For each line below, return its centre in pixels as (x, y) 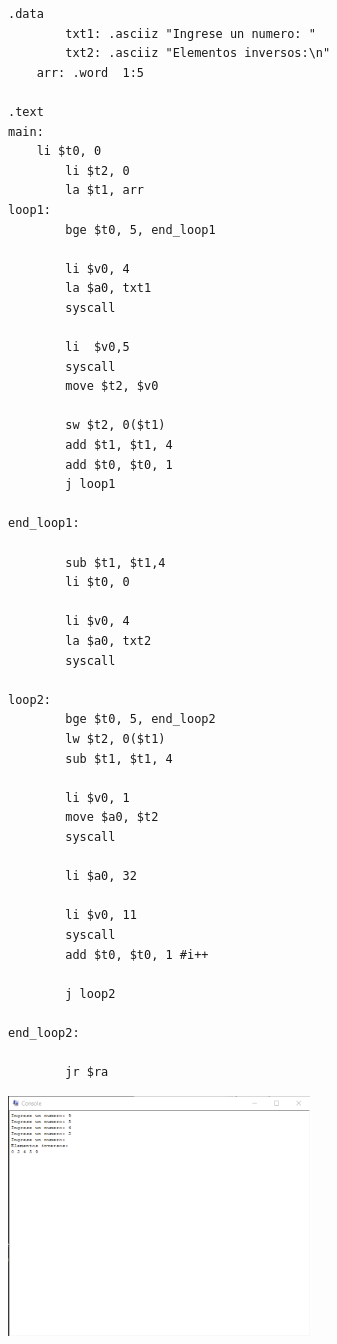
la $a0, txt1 (108, 288)
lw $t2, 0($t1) (115, 738)
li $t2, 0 (97, 170)
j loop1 (90, 484)
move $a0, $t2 (112, 817)
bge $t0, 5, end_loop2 (140, 719)
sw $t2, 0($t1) (115, 425)
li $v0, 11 (101, 915)
